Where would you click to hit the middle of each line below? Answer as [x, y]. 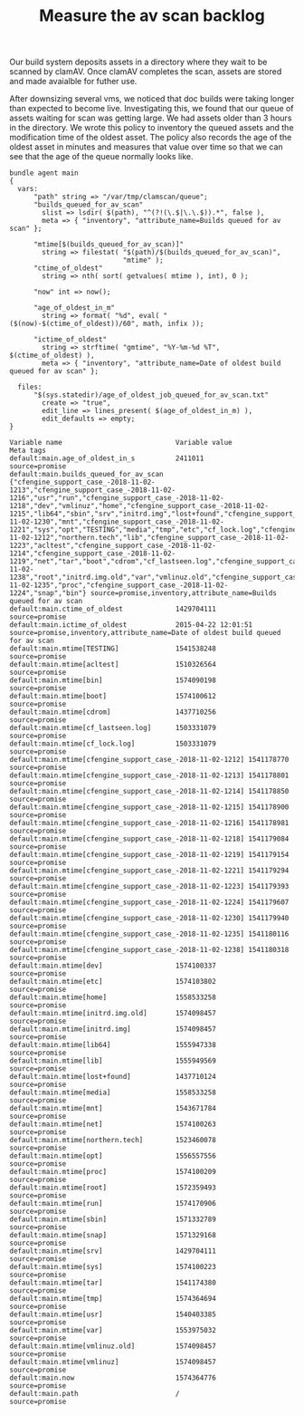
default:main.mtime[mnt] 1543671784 [113, 1109]
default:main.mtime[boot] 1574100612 [113, 697]
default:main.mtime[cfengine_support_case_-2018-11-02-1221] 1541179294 [149, 871]
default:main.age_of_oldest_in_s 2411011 [107, 458]
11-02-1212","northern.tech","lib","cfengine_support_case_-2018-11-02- [149, 538]
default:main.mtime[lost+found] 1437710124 [113, 1077]
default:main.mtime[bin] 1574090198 [113, 680]
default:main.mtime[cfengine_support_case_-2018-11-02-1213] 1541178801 [149, 775]
